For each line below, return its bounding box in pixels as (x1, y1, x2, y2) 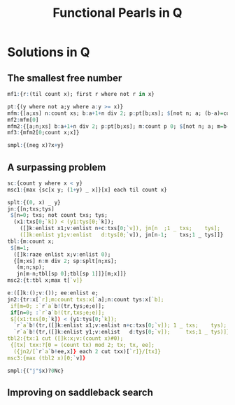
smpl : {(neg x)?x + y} (7, 142, 64, 149)
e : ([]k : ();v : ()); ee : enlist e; (7, 290, 99, 297)
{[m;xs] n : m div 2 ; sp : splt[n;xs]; (13, 257, 117, 264)
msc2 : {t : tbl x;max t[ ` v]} (7, 277, 83, 284)
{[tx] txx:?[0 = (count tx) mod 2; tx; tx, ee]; (10, 341, 155, 349)
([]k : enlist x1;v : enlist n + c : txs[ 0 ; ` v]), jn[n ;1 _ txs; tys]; (20, 225, 220, 232)
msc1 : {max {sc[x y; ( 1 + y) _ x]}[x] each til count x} (7, 186, 168, 193)
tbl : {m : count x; (7, 238, 55, 245)
